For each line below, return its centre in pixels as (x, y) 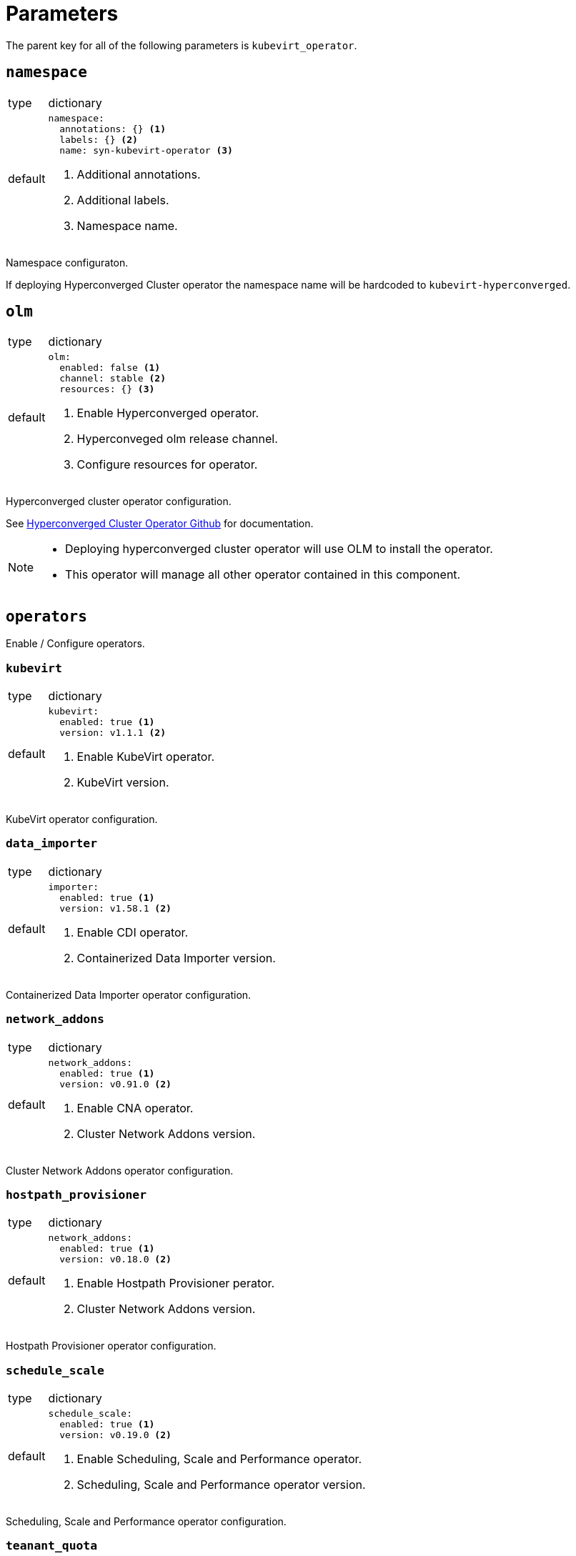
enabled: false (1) (110, 368)
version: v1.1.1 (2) (113, 733)
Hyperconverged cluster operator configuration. (119, 502)
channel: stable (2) (113, 379)
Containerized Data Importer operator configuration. (129, 994)
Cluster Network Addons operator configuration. (120, 1170)
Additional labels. (123, 200)
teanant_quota (52, 1546)
